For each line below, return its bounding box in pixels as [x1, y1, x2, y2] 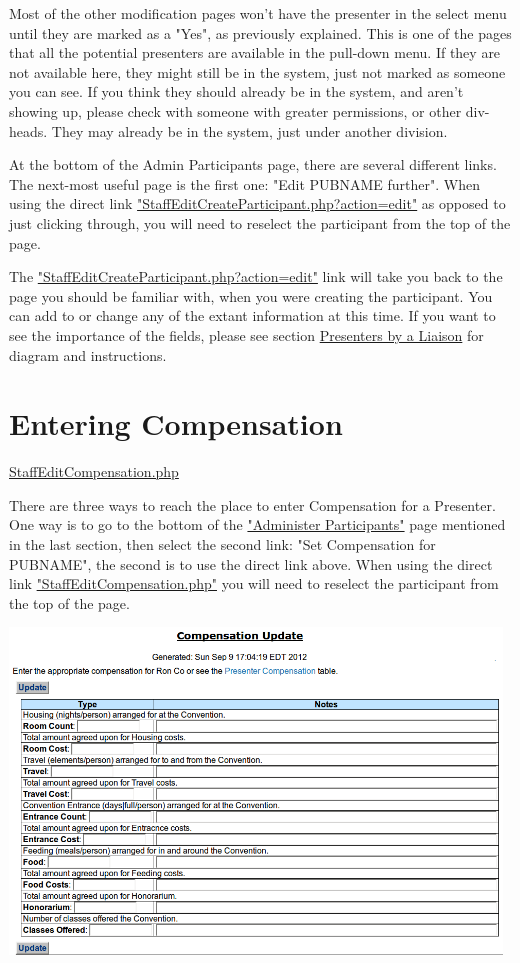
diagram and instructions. [9, 344, 167, 365]
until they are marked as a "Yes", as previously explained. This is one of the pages [9, 22, 512, 43]
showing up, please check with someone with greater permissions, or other [9, 100, 462, 121]
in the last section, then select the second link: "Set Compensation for [9, 534, 436, 554]
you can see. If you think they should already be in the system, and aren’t [9, 81, 464, 102]
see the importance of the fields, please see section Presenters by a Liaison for [9, 324, 484, 345]
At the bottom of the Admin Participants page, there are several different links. [9, 154, 497, 175]
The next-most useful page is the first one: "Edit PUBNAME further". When [9, 173, 480, 194]
